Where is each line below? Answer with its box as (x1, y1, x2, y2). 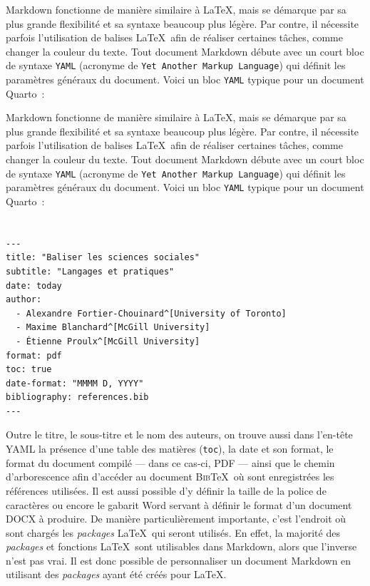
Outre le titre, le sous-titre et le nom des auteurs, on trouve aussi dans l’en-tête (6, 427, 353, 442)
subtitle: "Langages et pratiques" (6, 266, 175, 277)
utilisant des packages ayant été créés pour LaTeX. (6, 567, 227, 582)
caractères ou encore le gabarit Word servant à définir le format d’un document (6, 497, 352, 512)
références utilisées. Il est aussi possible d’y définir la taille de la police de (6, 483, 327, 498)
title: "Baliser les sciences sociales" (6, 252, 200, 263)
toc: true (6, 364, 52, 375)
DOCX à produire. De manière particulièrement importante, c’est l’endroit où (6, 511, 346, 526)
